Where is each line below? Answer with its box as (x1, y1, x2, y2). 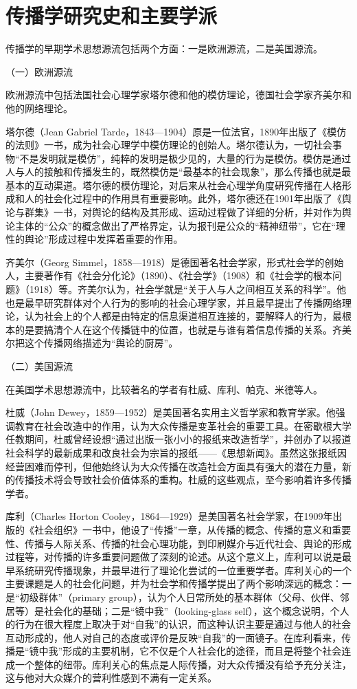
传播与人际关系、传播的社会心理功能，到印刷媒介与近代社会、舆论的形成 (24, 536, 352, 550)
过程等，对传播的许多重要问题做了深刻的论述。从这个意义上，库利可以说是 (5, 549, 342, 564)
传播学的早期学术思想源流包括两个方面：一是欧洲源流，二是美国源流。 (5, 41, 323, 56)
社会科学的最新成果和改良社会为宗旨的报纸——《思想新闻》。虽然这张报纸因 (5, 445, 347, 459)
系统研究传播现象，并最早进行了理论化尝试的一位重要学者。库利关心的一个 (14, 562, 352, 577)
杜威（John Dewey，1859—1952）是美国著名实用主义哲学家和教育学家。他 (5, 405, 336, 419)
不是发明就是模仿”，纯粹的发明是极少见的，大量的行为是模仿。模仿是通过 (19, 151, 352, 165)
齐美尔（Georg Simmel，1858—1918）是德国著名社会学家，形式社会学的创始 (5, 254, 344, 269)
